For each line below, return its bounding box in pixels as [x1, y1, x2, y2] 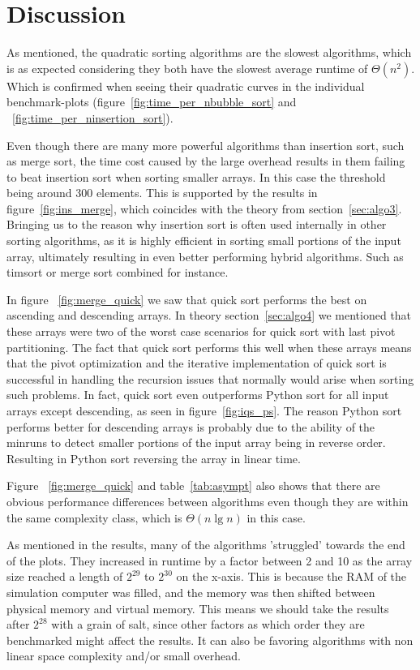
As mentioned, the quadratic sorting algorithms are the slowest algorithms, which [6, 44, 412, 61]
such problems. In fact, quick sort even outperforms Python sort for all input [6, 386, 389, 403]
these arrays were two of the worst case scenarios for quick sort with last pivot [6, 323, 396, 340]
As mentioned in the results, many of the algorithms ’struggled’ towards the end [6, 536, 405, 553]
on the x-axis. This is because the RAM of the [176, 568, 407, 585]
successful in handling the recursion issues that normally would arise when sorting [6, 370, 414, 387]
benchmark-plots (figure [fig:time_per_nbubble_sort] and [6, 93, 297, 110]
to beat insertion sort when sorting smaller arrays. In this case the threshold [6, 168, 386, 185]
